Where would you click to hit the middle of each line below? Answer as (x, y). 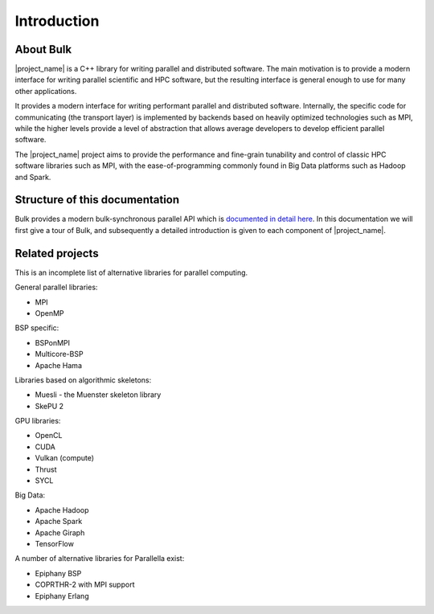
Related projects (57, 253)
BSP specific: (37, 328)
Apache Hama (58, 365)
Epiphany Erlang (62, 596)
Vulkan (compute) (65, 458)
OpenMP (49, 313)
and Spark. (33, 177)
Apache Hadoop (62, 510)
